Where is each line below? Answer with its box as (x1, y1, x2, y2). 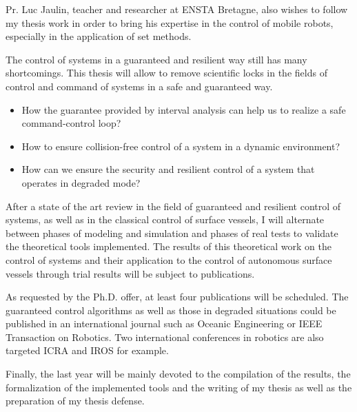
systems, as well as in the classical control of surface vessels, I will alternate (6, 212, 325, 227)
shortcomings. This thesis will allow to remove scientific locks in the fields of (6, 65, 327, 80)
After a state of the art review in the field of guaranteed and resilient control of (6, 198, 341, 213)
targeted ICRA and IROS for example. (6, 343, 169, 358)
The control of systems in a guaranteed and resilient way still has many (6, 52, 307, 66)
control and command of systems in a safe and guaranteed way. (6, 79, 273, 93)
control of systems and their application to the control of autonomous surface (6, 252, 332, 267)
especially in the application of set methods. (6, 29, 192, 43)
